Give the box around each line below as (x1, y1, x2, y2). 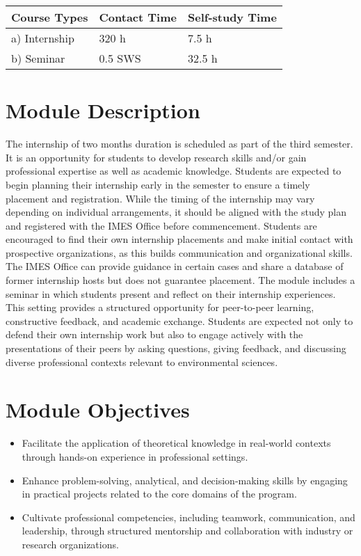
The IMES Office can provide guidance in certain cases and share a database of (6, 259, 344, 273)
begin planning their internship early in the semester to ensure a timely (6, 177, 310, 191)
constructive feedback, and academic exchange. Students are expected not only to (6, 313, 353, 328)
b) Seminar (11, 50, 65, 66)
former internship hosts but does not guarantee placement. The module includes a (6, 273, 355, 287)
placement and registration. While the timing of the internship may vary (6, 191, 315, 205)
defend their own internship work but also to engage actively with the (6, 327, 303, 342)
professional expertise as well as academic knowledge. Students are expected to (6, 164, 342, 178)
